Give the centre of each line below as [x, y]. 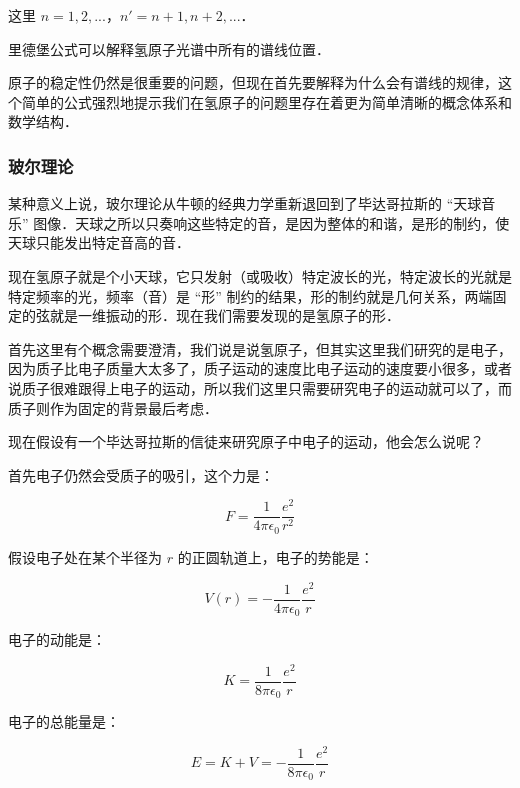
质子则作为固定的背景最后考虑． [113, 407]
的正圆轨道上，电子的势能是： [275, 556]
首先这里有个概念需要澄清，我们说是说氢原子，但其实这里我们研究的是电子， [260, 348]
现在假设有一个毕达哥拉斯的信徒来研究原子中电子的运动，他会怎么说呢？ [246, 441]
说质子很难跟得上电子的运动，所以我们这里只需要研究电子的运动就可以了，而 [260, 387]
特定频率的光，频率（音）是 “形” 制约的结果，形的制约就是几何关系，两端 [250, 295]
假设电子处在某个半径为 [85, 556]
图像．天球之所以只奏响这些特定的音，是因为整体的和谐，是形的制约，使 [271, 222]
